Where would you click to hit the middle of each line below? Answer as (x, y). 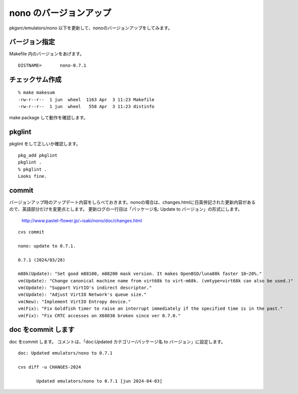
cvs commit (31, 232)
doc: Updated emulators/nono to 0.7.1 (65, 353)
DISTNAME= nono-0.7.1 (52, 65)
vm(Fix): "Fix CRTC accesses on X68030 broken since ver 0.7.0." (99, 316)
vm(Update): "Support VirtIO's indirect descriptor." (85, 288)
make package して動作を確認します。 (49, 118)
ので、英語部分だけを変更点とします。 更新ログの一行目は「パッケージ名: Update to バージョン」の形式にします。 (126, 209)
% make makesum (37, 93)
